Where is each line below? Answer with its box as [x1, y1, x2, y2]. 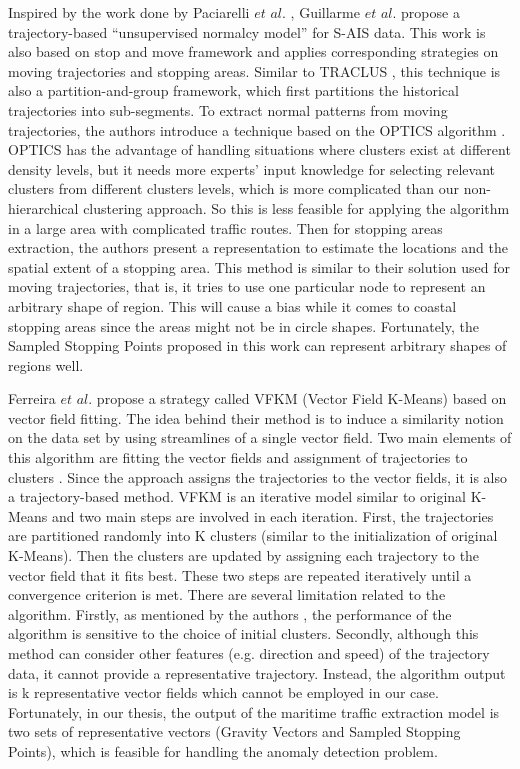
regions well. [8, 354, 84, 375]
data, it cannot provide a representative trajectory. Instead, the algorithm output [8, 662, 506, 683]
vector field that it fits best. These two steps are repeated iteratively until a [8, 564, 472, 585]
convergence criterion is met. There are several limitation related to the [8, 584, 446, 605]
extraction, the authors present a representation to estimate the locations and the [8, 237, 508, 258]
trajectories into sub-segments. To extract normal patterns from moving [8, 99, 448, 120]
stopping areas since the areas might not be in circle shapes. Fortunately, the [8, 315, 479, 336]
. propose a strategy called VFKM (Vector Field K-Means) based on [88, 388, 507, 409]
